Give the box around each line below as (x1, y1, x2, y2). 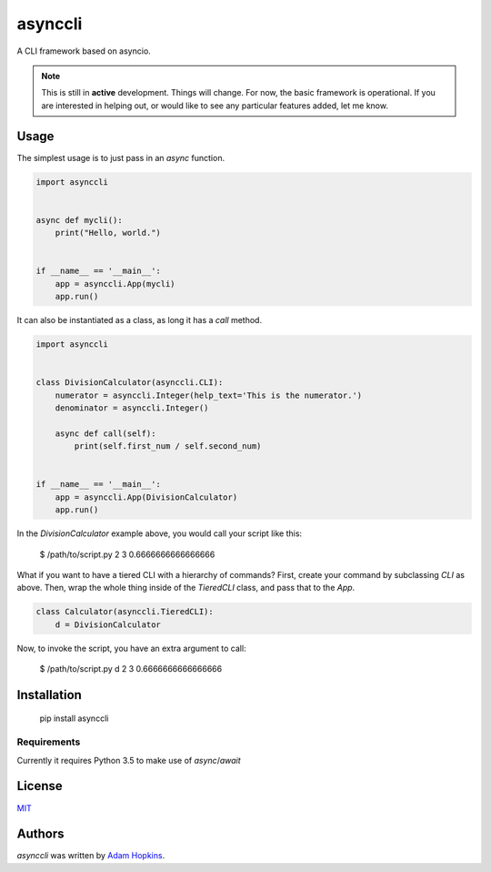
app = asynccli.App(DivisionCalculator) (55, 492, 238, 502)
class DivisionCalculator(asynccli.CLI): (35, 378, 224, 388)
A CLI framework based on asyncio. (16, 46, 152, 56)
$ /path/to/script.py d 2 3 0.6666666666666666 (39, 664, 223, 674)
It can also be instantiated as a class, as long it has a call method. (16, 315, 263, 326)
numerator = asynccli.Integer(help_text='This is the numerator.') (55, 390, 363, 401)
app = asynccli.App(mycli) (55, 279, 176, 289)
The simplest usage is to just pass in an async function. (16, 152, 225, 163)
